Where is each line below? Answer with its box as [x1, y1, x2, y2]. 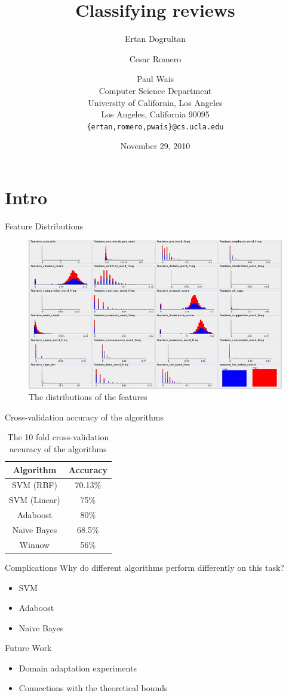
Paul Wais [136, 72, 174, 85]
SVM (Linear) [9, 494, 60, 506]
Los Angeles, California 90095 [101, 108, 210, 120]
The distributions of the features [29, 391, 147, 403]
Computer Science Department [99, 84, 212, 96]
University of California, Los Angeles [88, 96, 223, 108]
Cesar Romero [129, 52, 182, 65]
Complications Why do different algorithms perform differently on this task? [5, 561, 284, 573]
